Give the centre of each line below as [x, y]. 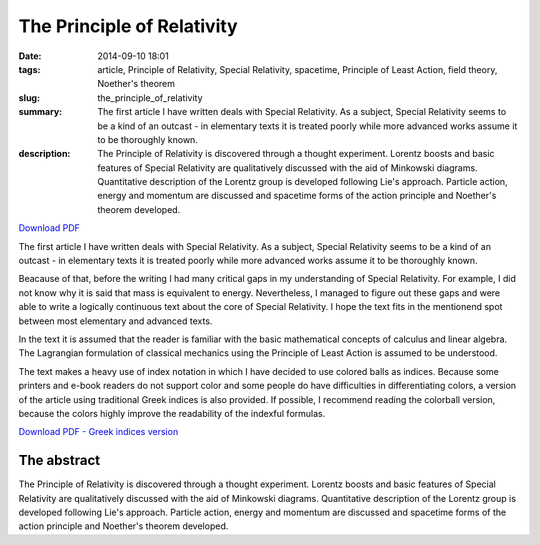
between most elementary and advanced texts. [115, 321]
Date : [30, 56]
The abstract [59, 460]
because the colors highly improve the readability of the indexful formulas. [172, 413]
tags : [29, 69]
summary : [40, 112]
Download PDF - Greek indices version [98, 432]
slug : [29, 97]
